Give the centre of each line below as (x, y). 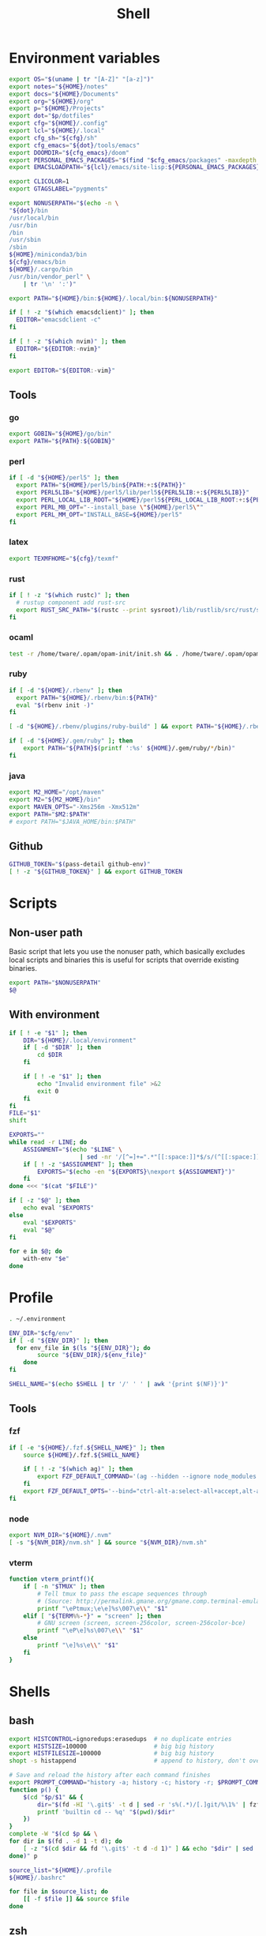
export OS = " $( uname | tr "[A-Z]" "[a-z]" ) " (82, 79)
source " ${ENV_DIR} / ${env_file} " (92, 1355)
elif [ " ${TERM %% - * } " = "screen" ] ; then (92, 1616)
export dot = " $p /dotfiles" (51, 116)
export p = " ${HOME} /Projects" (57, 109)
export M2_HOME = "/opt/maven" (57, 792)
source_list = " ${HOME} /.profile (60, 1870)
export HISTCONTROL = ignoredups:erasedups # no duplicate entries (120, 1739)
